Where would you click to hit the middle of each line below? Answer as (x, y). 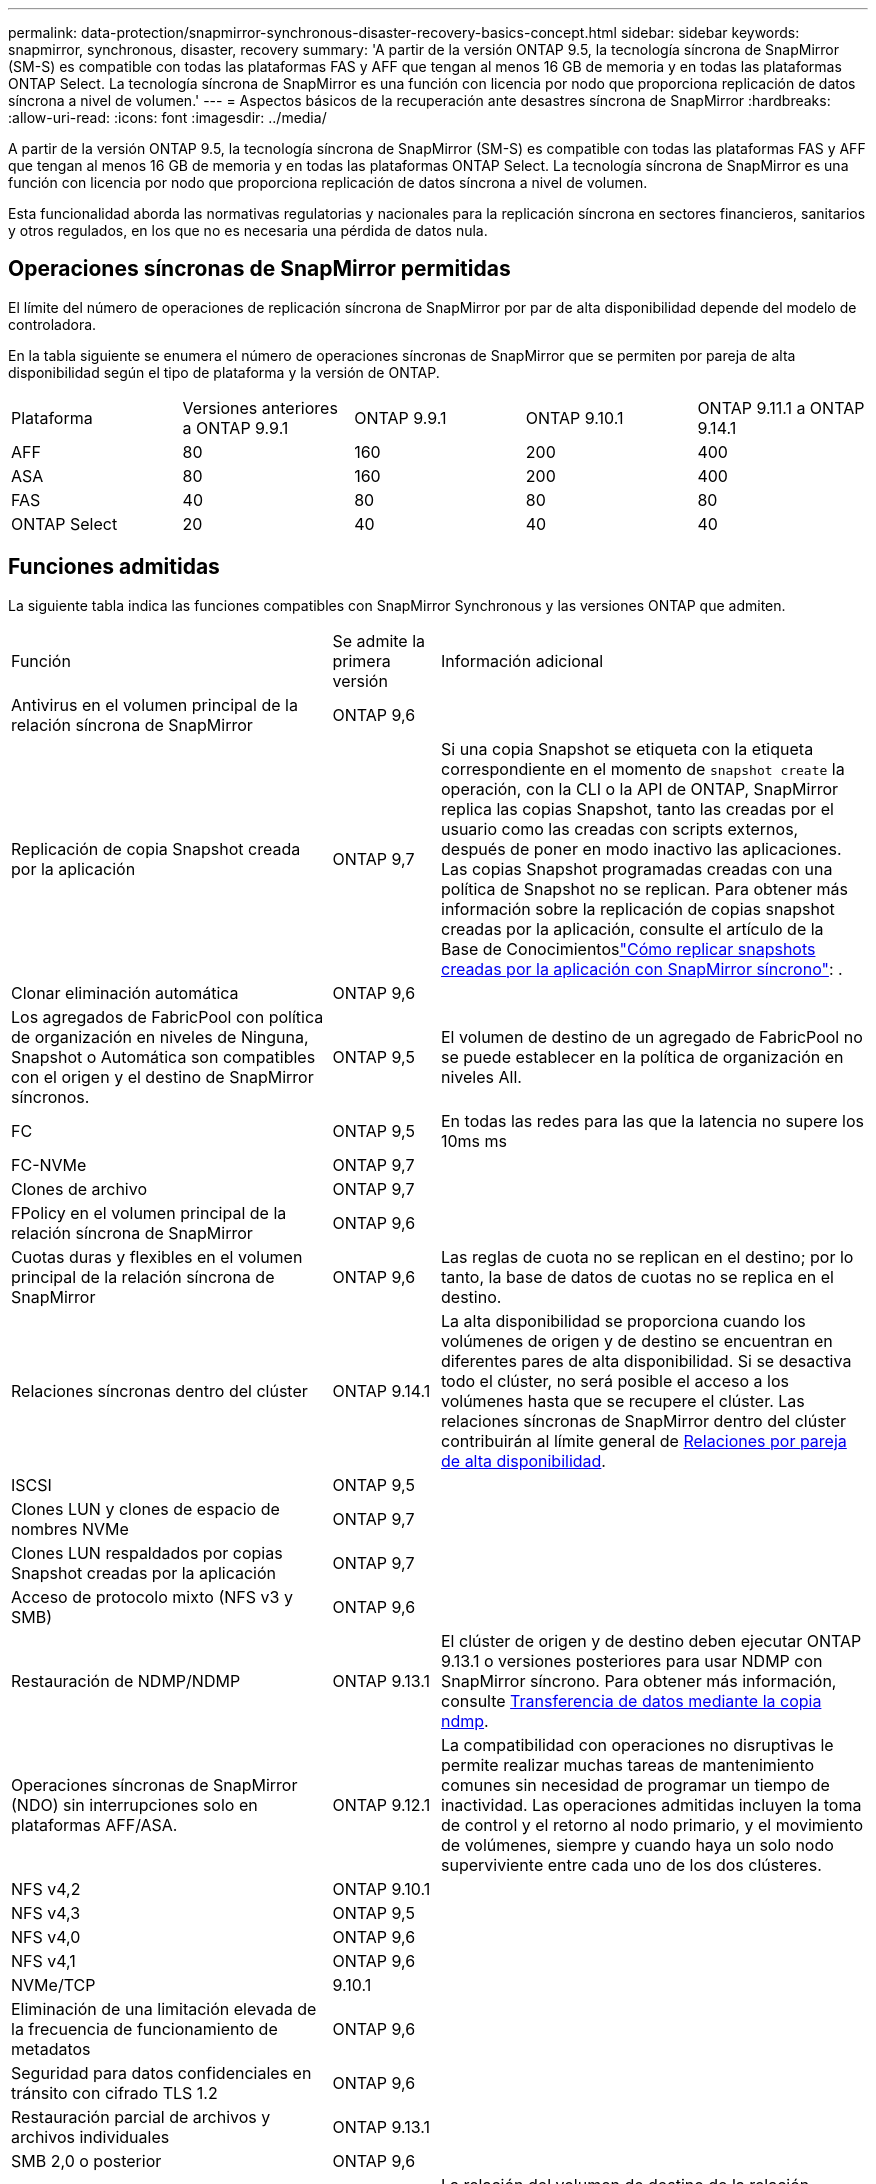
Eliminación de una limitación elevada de (164, 2008)
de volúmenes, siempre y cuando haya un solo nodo (637, 1844)
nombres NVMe (70, 1528)
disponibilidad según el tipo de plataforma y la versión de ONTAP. (224, 372)
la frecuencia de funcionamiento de (144, 2028)
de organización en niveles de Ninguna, (160, 1036)
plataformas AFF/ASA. (94, 1824)
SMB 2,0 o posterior (86, 2160)
